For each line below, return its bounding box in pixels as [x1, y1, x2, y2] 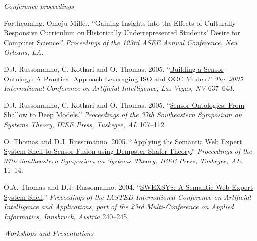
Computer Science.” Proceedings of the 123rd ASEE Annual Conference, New [4, 37, 238, 47]
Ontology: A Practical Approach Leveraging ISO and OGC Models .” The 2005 [4, 73, 243, 83]
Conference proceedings [4, 1, 74, 11]
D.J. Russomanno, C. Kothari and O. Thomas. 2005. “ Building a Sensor [4, 63, 224, 74]
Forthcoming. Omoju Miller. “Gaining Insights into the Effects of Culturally [4, 17, 236, 28]
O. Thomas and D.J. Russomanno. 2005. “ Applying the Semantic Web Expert [4, 136, 242, 146]
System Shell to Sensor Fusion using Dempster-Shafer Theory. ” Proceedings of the [4, 146, 252, 156]
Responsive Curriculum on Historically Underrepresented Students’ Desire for [4, 27, 240, 38]
